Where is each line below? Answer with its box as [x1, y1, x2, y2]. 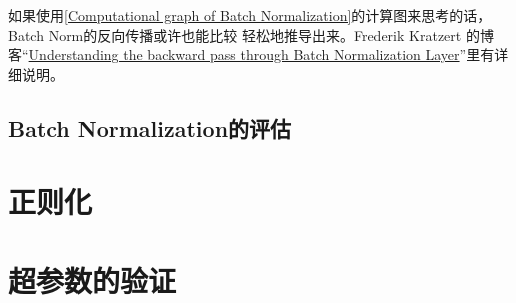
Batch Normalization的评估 [8, 112, 292, 143]
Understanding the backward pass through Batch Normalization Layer [28, 44, 460, 65]
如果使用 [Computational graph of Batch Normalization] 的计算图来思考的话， [8, 5, 492, 25]
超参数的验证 [8, 259, 177, 300]
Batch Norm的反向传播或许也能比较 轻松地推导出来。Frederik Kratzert [8, 24, 462, 45]
